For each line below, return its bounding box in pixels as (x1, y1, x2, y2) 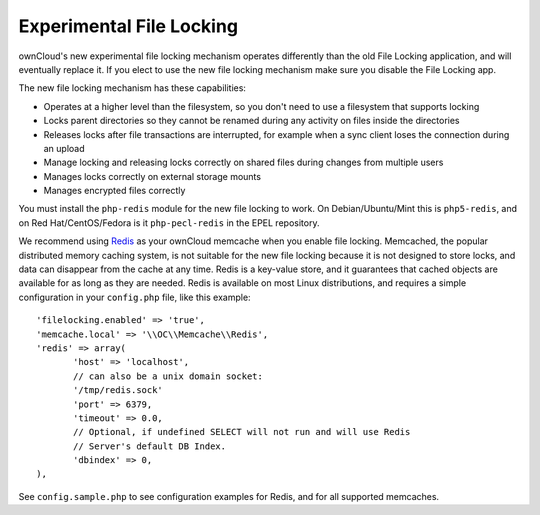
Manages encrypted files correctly (43, 185, 186, 197)
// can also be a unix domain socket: (73, 370, 264, 382)
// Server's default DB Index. (73, 440, 227, 452)
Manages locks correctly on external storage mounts (43, 170, 262, 182)
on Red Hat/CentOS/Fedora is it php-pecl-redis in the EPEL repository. (18, 216, 320, 229)
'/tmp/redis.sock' (73, 385, 164, 396)
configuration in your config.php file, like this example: (18, 291, 251, 303)
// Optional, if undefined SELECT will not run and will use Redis (73, 426, 411, 438)
